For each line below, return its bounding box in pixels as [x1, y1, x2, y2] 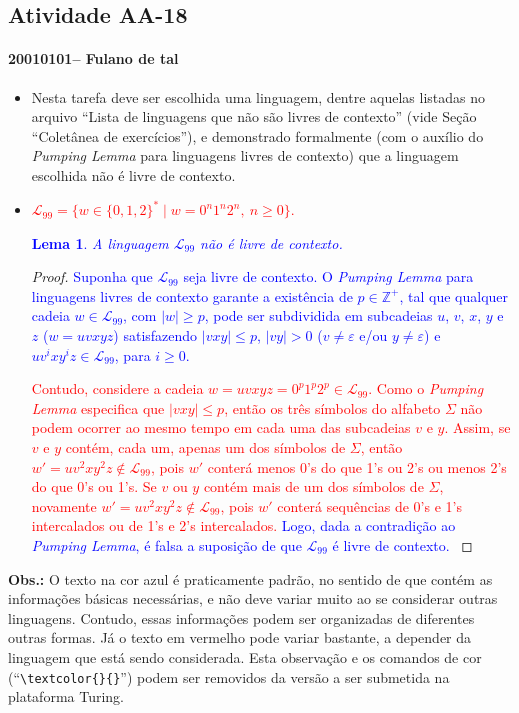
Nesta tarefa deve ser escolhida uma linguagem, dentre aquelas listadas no [31, 86, 486, 107]
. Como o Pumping [368, 378, 484, 399]
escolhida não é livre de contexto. [31, 164, 236, 185]
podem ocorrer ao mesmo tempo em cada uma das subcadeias [31, 417, 411, 438]
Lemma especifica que [31, 397, 165, 418]
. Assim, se [444, 417, 511, 438]
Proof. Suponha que [31, 266, 153, 287]
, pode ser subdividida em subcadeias [204, 305, 433, 326]
